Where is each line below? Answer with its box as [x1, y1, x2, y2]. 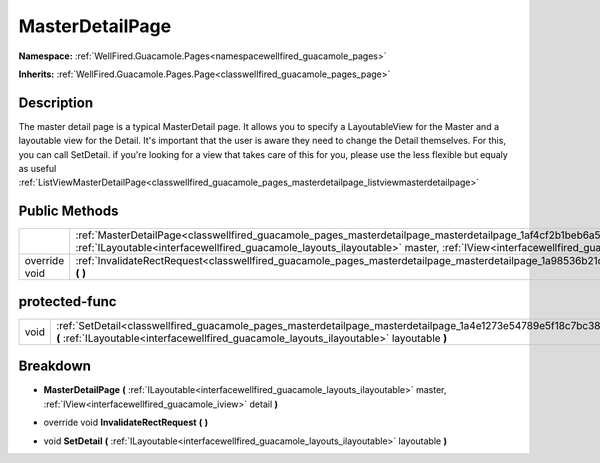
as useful [18, 163, 57, 175]
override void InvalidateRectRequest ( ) [43, 416, 209, 429]
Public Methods [18, 203, 119, 220]
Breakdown [18, 358, 92, 375]
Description [18, 94, 94, 111]
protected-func [18, 293, 117, 310]
